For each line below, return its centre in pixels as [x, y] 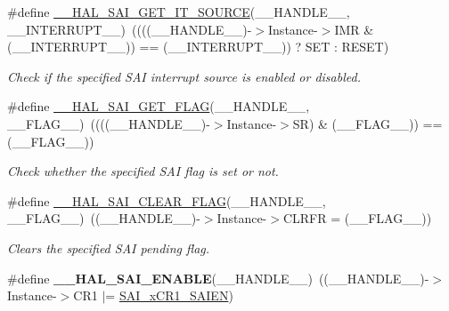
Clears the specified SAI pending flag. [109, 247]
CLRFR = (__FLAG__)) [357, 218]
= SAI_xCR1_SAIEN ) [169, 295]
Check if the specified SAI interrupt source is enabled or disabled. [184, 76]
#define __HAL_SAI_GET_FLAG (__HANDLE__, [159, 106]
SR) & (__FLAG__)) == [367, 123]
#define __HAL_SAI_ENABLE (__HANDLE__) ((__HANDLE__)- [218, 278]
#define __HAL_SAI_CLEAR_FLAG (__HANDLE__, [167, 200]
